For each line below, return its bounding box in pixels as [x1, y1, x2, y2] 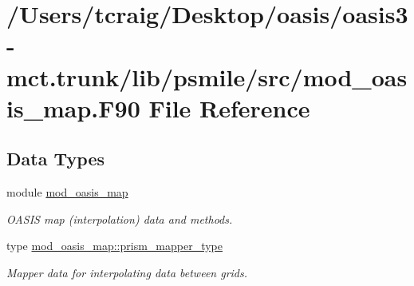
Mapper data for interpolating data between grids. [6, 264, 248, 280]
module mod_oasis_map [6, 184, 128, 201]
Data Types [6, 146, 104, 171]
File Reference [148, 91, 310, 124]
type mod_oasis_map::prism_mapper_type [6, 237, 223, 254]
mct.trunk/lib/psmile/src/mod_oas [6, 60, 408, 93]
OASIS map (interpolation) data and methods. [6, 210, 233, 227]
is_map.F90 [6, 91, 140, 124]
